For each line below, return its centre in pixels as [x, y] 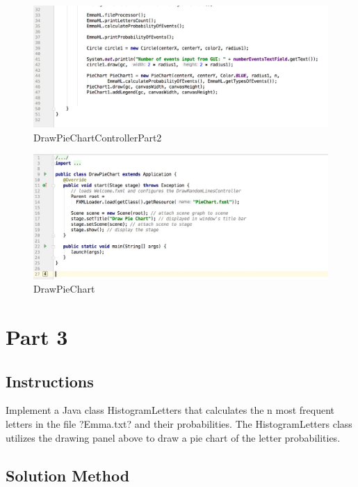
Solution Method [68, 475]
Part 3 [37, 336]
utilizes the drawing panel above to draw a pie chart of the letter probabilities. [173, 437]
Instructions [50, 381]
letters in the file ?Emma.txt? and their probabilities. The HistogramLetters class [179, 423]
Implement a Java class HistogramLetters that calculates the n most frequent [170, 410]
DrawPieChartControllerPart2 [98, 137]
